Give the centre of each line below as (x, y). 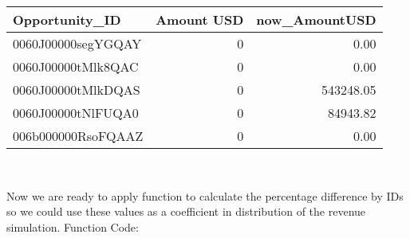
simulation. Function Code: (73, 226)
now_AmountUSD (316, 20)
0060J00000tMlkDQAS (77, 90)
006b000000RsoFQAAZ (78, 136)
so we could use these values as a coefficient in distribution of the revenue (186, 211)
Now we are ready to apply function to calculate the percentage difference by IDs (205, 195)
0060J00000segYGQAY (77, 43)
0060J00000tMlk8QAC (76, 66)
